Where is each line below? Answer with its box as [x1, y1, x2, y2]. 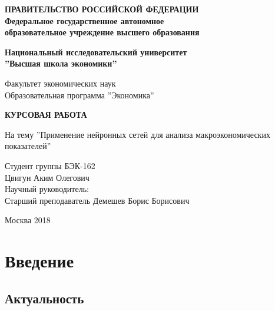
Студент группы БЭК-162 [5, 159, 95, 171]
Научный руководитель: [5, 183, 89, 195]
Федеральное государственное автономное [5, 14, 164, 27]
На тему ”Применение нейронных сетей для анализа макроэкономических [5, 128, 270, 140]
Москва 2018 [5, 214, 51, 226]
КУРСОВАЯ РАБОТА [5, 108, 87, 121]
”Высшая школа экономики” [5, 57, 117, 70]
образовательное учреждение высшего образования [5, 26, 200, 38]
